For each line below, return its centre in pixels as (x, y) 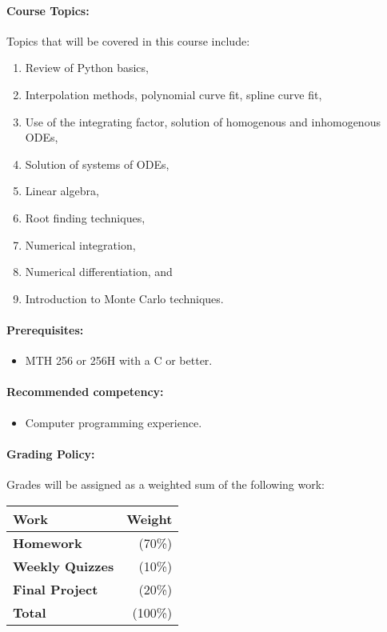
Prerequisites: (45, 329)
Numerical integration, (80, 244)
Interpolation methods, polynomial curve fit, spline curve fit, (174, 94)
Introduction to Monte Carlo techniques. (124, 298)
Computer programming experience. (114, 422)
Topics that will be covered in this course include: (128, 40)
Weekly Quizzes (64, 566)
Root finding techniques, (85, 217)
